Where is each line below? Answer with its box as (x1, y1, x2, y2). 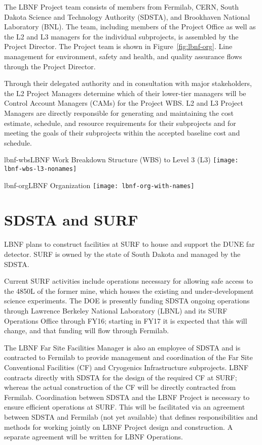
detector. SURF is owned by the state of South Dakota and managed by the (4, 249, 241, 259)
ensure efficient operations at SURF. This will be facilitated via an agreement (4, 402, 245, 412)
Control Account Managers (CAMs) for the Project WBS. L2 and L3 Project (4, 98, 243, 108)
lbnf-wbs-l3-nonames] (4, 165, 77, 172)
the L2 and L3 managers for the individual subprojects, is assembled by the (4, 31, 239, 41)
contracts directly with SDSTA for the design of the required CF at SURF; (4, 372, 237, 382)
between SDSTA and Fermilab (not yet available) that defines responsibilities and (4, 411, 258, 422)
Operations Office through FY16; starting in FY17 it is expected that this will (4, 315, 247, 326)
